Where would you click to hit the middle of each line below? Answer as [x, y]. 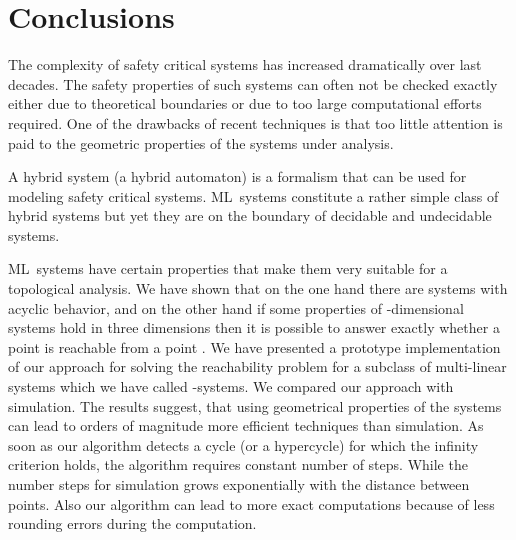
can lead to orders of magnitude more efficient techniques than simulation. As [246, 425]
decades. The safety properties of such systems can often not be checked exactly [253, 83]
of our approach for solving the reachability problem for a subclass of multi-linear [257, 366]
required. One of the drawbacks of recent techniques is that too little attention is [255, 122]
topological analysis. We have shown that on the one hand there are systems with [258, 288]
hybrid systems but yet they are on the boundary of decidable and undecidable [250, 215]
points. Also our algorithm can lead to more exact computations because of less [251, 503]
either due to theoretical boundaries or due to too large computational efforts [245, 103]
